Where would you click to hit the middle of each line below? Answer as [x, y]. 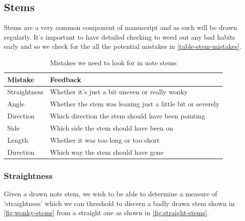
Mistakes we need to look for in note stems [113, 62]
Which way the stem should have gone [107, 152]
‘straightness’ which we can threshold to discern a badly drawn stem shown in [119, 203]
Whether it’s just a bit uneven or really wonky [119, 92]
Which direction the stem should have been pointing [128, 116]
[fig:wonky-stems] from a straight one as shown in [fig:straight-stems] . [107, 213]
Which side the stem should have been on [112, 127]
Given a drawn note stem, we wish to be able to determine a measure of [111, 193]
